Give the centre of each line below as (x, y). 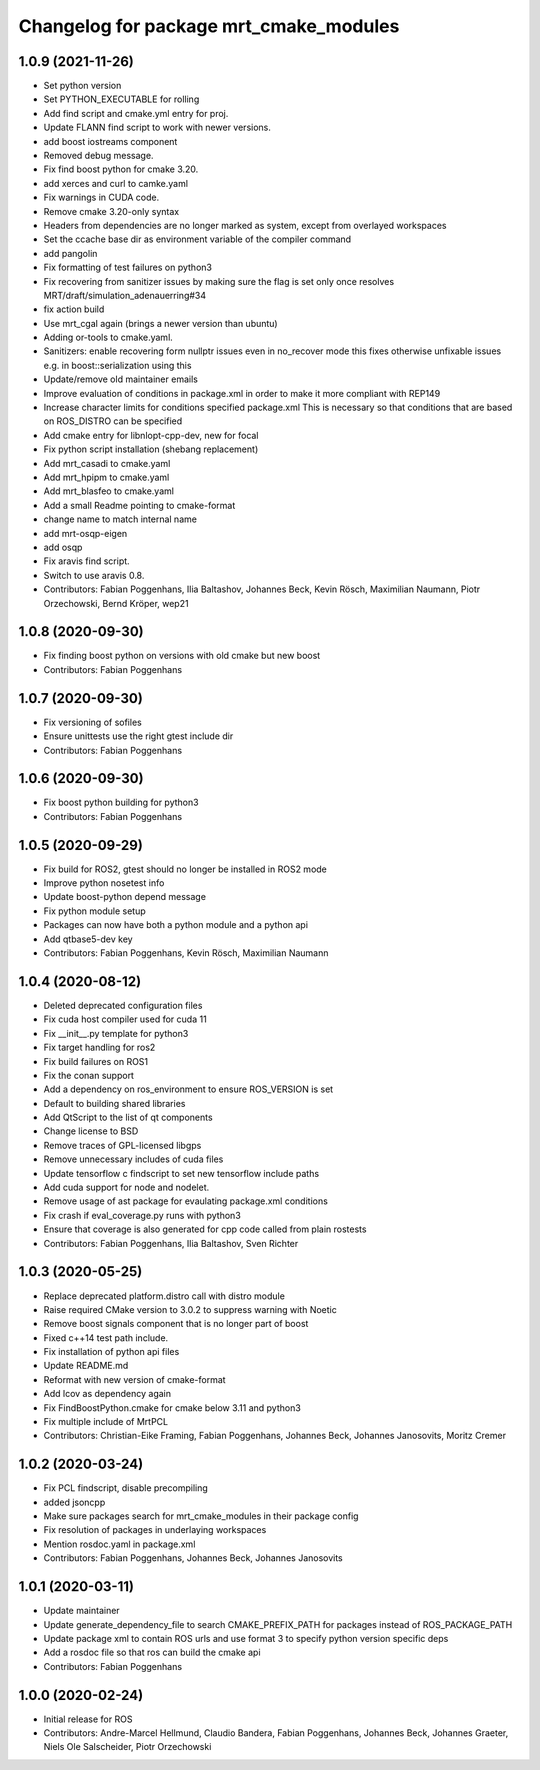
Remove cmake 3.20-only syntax (111, 211)
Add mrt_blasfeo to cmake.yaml (109, 491)
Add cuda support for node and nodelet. (126, 1187)
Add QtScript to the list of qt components (128, 1117)
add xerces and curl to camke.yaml (116, 183)
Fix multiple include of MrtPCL (106, 1422)
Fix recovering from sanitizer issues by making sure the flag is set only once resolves (219, 281)
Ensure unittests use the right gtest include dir (138, 736)
